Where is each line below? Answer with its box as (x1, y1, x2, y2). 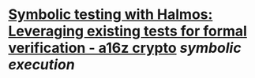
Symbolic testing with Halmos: (8, 6, 213, 24)
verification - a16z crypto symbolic (8, 39, 242, 57)
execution (8, 56, 75, 74)
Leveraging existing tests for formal (8, 22, 247, 40)
